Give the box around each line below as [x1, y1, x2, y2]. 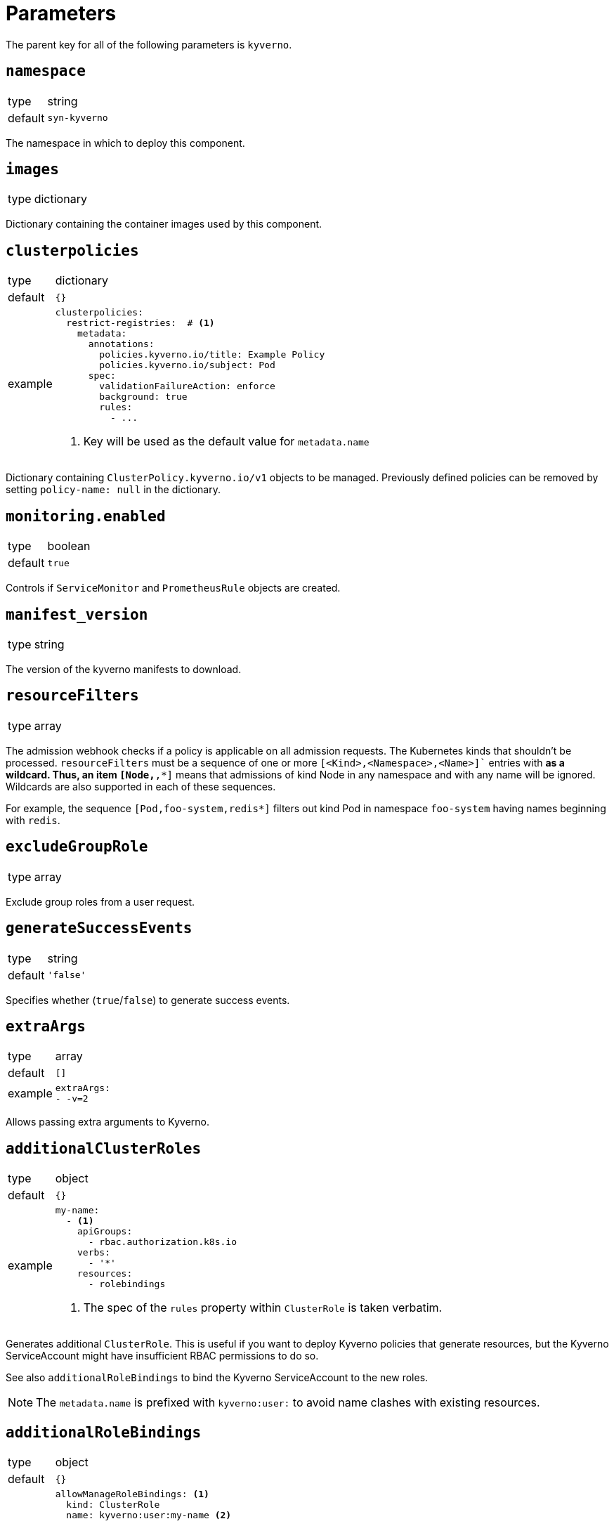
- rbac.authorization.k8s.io [88, 1237, 237, 1248]
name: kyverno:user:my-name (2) [66, 1510, 232, 1521]
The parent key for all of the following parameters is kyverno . [6, 38, 292, 51]
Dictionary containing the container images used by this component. [6, 218, 322, 230]
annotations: [88, 339, 155, 350]
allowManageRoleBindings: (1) [55, 1489, 209, 1500]
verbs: [77, 1247, 110, 1258]
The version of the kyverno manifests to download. [6, 663, 242, 675]
